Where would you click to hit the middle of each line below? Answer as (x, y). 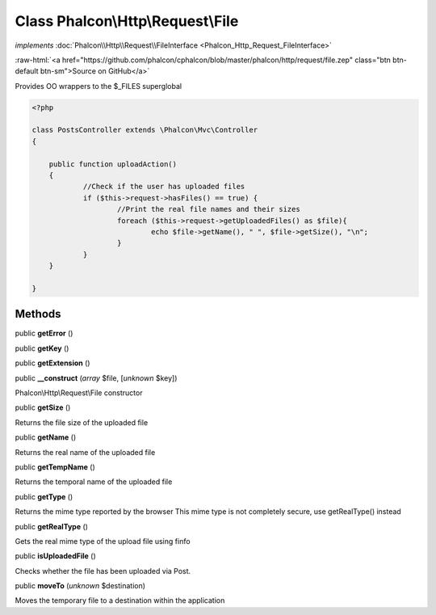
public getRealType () (52, 526)
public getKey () (42, 348)
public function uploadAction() (113, 164)
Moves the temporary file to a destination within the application (120, 600)
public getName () (46, 437)
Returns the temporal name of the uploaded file (94, 482)
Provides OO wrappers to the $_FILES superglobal (98, 86)
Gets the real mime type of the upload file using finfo (103, 541)
